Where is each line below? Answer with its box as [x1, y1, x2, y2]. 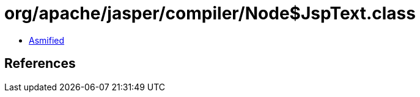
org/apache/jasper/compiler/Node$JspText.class [4, 3, 416, 24]
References [4, 56, 76, 72]
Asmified [29, 35, 65, 45]
